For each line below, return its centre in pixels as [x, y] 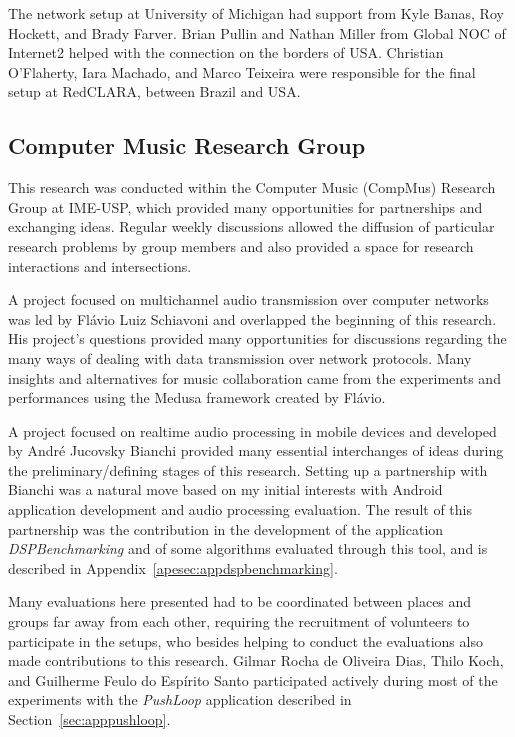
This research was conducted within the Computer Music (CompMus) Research [252, 187]
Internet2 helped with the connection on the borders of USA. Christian [226, 52]
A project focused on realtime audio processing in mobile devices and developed [252, 430]
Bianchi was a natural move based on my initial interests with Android [225, 489]
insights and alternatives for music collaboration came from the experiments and [254, 377]
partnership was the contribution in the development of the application [226, 528]
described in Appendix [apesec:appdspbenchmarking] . [173, 567]
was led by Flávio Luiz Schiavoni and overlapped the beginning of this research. [252, 318]
